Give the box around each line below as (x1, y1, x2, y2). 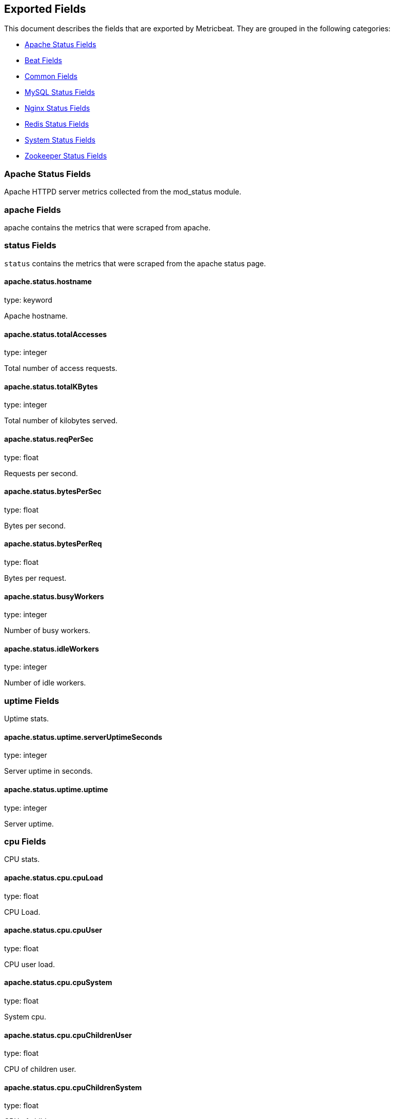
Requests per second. (4, 468, 78, 478)
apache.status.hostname (4, 277, 92, 286)
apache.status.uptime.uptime (4, 785, 108, 794)
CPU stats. (4, 855, 40, 864)
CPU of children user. (4, 1065, 76, 1074)
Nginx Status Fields (25, 104, 90, 113)
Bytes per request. (4, 573, 67, 582)
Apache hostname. (4, 311, 68, 320)
